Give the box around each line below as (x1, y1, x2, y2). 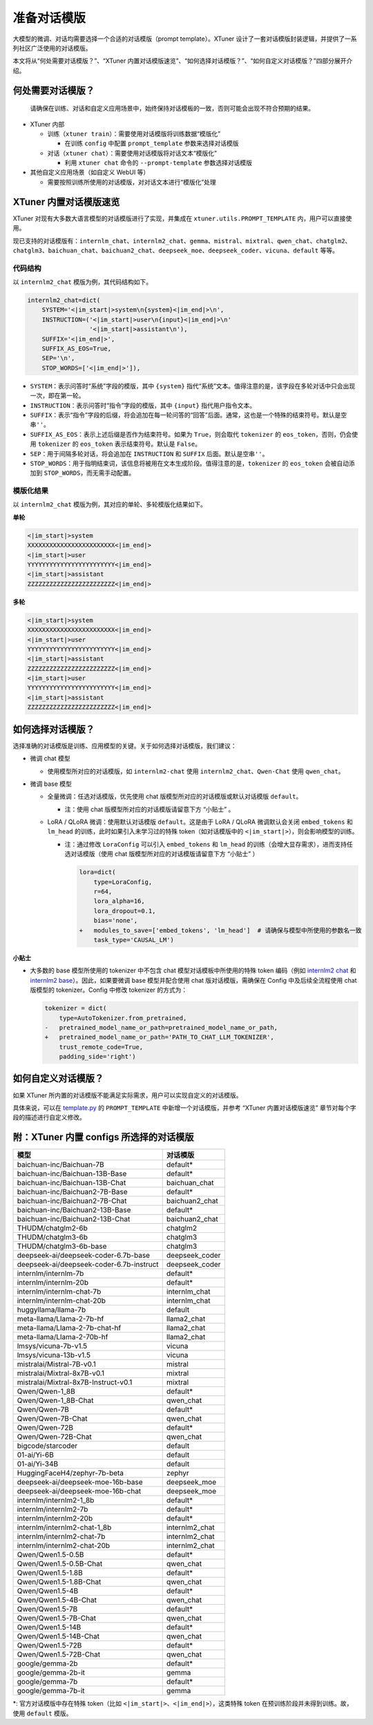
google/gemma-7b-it (17, 1686, 85, 1696)
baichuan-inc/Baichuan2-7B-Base (17, 1187, 128, 1197)
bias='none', (93, 916, 138, 925)
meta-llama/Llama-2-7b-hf (17, 1314, 104, 1323)
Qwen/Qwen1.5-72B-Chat (17, 1650, 100, 1659)
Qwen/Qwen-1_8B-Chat (17, 1396, 94, 1406)
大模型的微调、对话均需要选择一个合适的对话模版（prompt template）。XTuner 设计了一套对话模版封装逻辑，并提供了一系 (12, 35, 357, 43)
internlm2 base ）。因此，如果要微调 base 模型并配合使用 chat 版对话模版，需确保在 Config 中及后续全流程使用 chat (30, 976, 357, 984)
